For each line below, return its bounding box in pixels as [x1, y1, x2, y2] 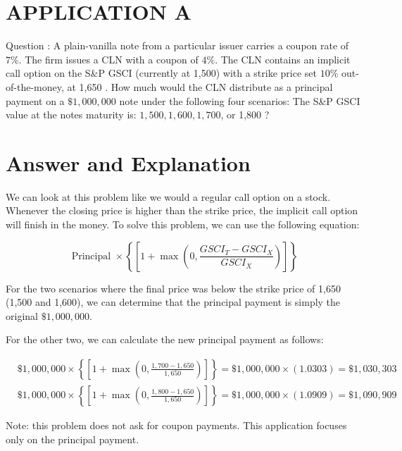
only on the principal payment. [6, 431, 139, 446]
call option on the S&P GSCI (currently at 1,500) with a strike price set [6, 66, 317, 80]
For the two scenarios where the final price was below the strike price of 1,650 [6, 280, 341, 295]
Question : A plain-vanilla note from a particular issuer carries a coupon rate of [6, 38, 349, 53]
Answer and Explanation [6, 148, 251, 177]
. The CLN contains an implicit [215, 51, 351, 66]
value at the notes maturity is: [6, 107, 137, 122]
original [6, 308, 38, 323]
